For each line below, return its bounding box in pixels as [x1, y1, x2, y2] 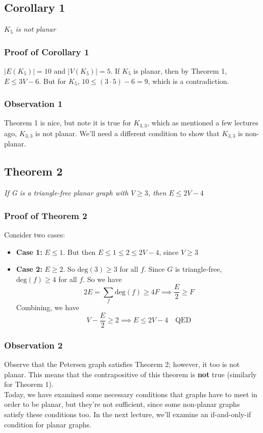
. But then [63, 246, 96, 257]
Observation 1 [4, 97, 63, 110]
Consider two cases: [4, 229, 65, 240]
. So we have [83, 273, 122, 284]
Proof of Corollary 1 [4, 45, 89, 58]
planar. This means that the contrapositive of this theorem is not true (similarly [4, 369, 257, 379]
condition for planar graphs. [4, 419, 91, 429]
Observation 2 [4, 338, 63, 351]
